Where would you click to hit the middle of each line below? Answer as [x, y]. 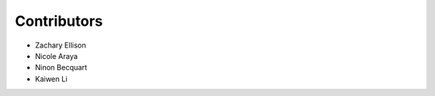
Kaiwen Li [51, 79]
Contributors [59, 21]
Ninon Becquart [61, 68]
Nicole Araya [56, 56]
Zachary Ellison [60, 45]
